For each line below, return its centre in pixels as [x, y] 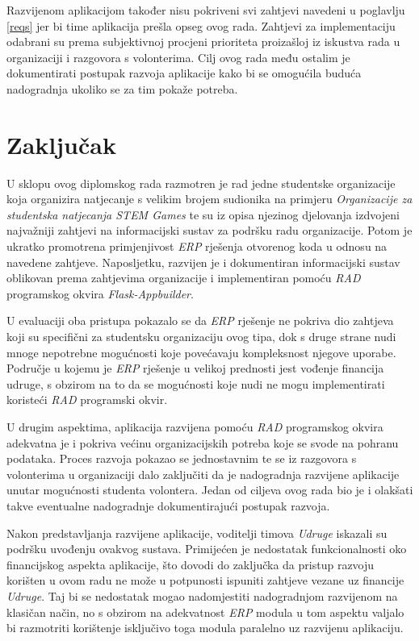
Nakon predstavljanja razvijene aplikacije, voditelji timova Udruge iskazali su [197, 533]
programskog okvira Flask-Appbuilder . [100, 293]
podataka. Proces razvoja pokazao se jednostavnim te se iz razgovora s [182, 458]
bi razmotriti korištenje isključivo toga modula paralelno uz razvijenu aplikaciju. [205, 628]
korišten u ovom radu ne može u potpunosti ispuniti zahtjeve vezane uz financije [205, 580]
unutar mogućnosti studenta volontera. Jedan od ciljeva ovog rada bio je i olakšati [210, 490]
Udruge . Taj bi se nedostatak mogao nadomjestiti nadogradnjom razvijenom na [202, 595]
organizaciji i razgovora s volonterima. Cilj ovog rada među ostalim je [178, 57]
